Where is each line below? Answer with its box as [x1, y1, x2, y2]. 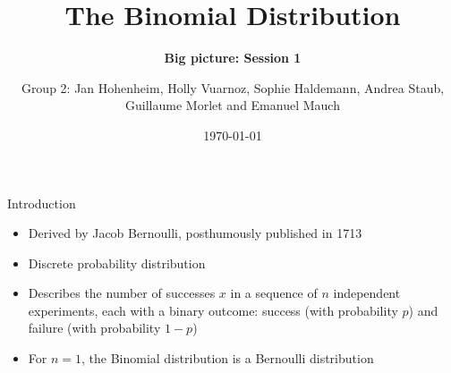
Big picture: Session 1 [164, 48, 302, 67]
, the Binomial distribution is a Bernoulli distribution [81, 349, 374, 368]
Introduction [7, 193, 76, 212]
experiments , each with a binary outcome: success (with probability [28, 301, 398, 319]
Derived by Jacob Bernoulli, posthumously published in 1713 [28, 224, 362, 242]
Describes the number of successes [28, 284, 216, 302]
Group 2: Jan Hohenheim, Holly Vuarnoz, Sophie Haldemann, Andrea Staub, [21, 78, 445, 97]
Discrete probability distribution [28, 253, 206, 272]
